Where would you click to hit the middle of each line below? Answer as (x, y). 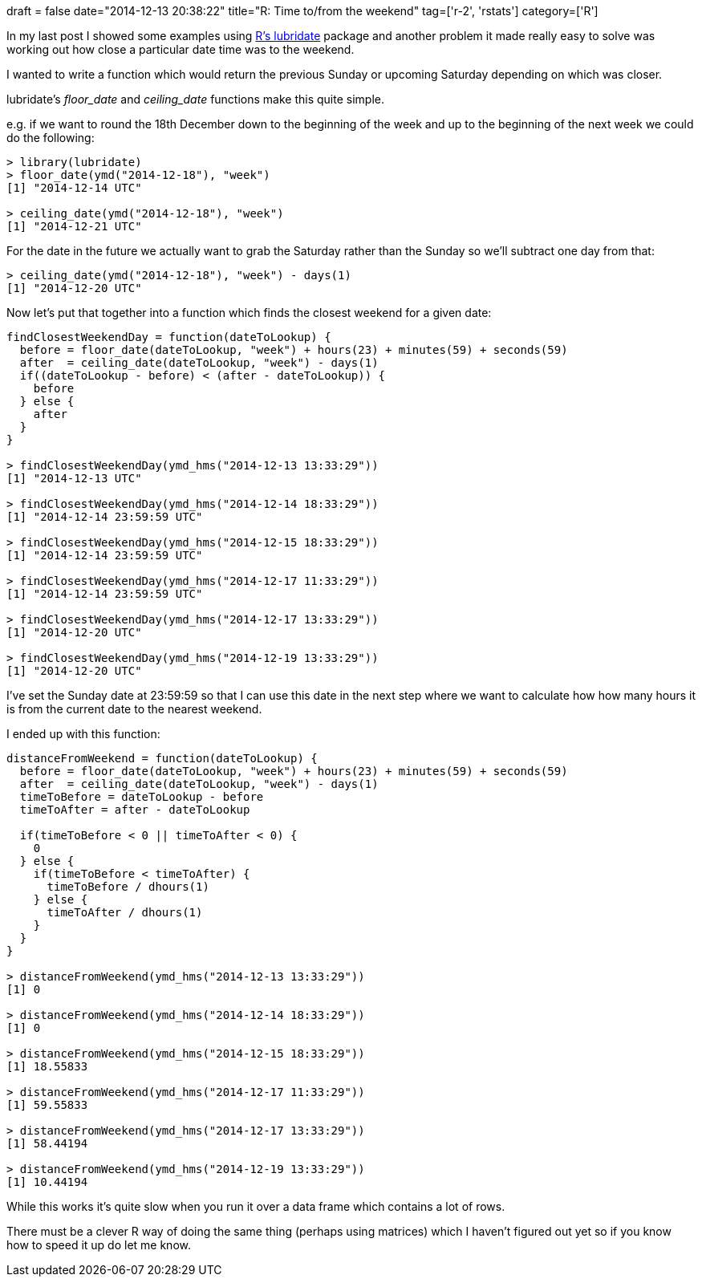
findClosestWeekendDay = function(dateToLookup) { (169, 337)
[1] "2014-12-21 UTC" (74, 226)
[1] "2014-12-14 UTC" (74, 188)
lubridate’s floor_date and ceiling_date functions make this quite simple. (195, 99)
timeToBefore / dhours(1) (128, 887)
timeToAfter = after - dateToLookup (135, 810)
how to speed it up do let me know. (99, 1245)
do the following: (51, 138)
